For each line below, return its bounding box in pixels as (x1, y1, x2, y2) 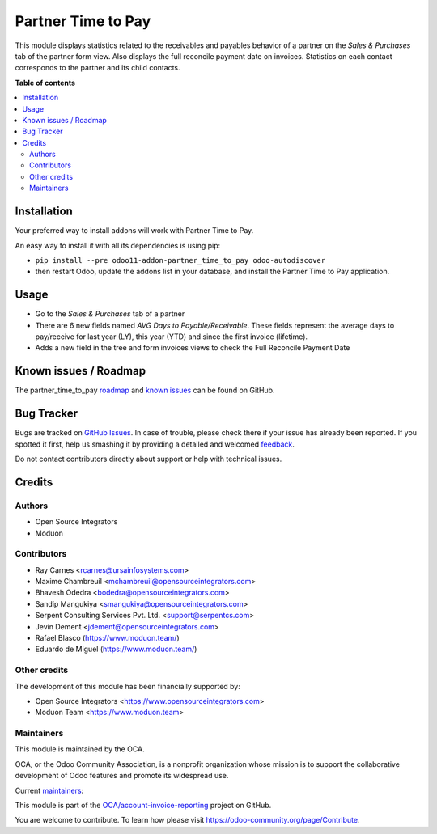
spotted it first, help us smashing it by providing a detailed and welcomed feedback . (15, 439, 295, 449)
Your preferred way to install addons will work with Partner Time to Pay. (15, 226, 254, 235)
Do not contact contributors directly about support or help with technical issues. (15, 454, 282, 464)
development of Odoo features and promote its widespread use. (15, 771, 229, 781)
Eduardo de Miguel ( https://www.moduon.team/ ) (35, 644, 197, 654)
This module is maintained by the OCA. (15, 744, 145, 754)
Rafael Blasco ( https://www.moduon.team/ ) (35, 633, 180, 643)
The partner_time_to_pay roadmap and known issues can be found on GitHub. (15, 385, 275, 396)
